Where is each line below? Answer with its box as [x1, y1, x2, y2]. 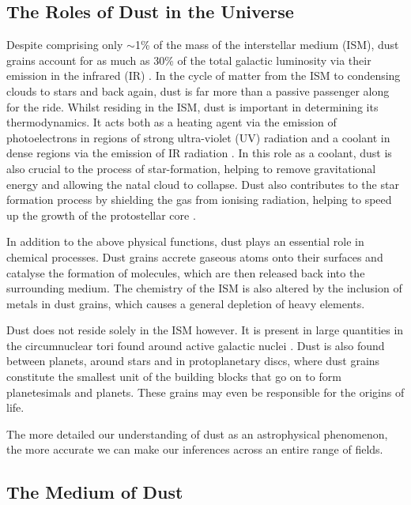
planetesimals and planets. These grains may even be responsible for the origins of [6, 383, 405, 400]
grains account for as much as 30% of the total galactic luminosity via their [6, 51, 371, 68]
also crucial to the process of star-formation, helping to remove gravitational [6, 160, 376, 176]
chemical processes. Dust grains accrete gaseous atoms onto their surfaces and [6, 248, 383, 265]
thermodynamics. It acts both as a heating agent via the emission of [6, 114, 337, 130]
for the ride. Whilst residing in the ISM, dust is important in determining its [6, 98, 379, 115]
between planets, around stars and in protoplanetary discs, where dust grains [6, 352, 380, 369]
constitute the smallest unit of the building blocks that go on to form [6, 368, 341, 385]
